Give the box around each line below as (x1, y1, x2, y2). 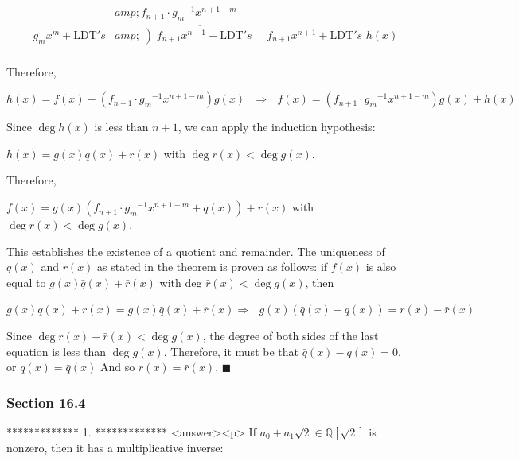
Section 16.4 (6, 392, 86, 412)
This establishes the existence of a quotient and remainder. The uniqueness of (6, 242, 385, 259)
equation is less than (6, 343, 107, 359)
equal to (6, 273, 46, 290)
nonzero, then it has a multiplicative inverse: (6, 440, 224, 456)
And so (100, 358, 135, 375)
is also (365, 258, 396, 275)
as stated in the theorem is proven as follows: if (97, 258, 328, 275)
